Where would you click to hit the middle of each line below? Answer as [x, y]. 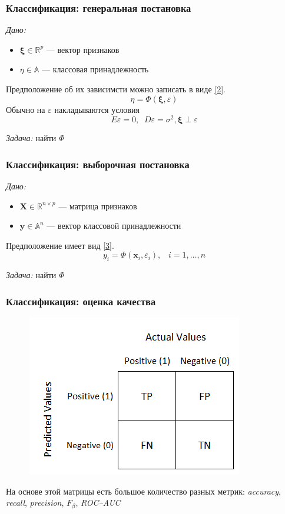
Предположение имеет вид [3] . [60, 245]
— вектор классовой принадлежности [114, 226]
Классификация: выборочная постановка [98, 164]
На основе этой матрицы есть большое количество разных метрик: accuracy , [143, 491]
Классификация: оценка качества [81, 301]
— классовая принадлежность [95, 69]
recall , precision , [35, 503]
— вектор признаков [83, 49]
